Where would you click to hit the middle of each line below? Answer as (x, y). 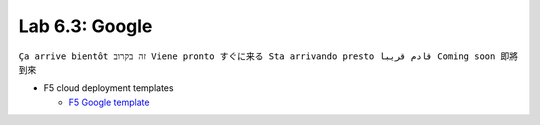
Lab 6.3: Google (85, 26)
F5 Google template (109, 102)
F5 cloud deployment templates (108, 88)
